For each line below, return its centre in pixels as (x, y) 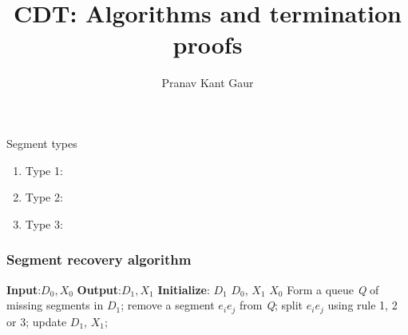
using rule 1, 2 (362, 305)
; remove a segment (168, 305)
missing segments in (55, 305)
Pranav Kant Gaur (208, 83)
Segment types (42, 143)
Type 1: (44, 170)
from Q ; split (271, 305)
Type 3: (44, 223)
